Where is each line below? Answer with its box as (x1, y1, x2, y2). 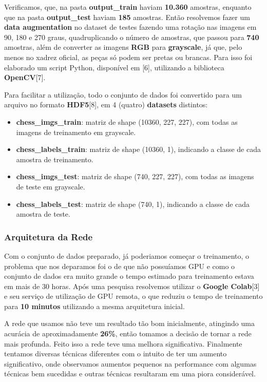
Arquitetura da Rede (4, 230, 93, 243)
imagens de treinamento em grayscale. (16, 126, 136, 137)
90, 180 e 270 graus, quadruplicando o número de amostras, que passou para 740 (4, 31, 259, 42)
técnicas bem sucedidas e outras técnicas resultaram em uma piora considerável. (4, 368, 256, 379)
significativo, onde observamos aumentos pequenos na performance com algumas (4, 358, 257, 369)
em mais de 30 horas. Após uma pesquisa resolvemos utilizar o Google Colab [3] (4, 280, 260, 291)
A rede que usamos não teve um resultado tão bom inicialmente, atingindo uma (4, 318, 255, 329)
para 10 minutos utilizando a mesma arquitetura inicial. (4, 300, 185, 311)
